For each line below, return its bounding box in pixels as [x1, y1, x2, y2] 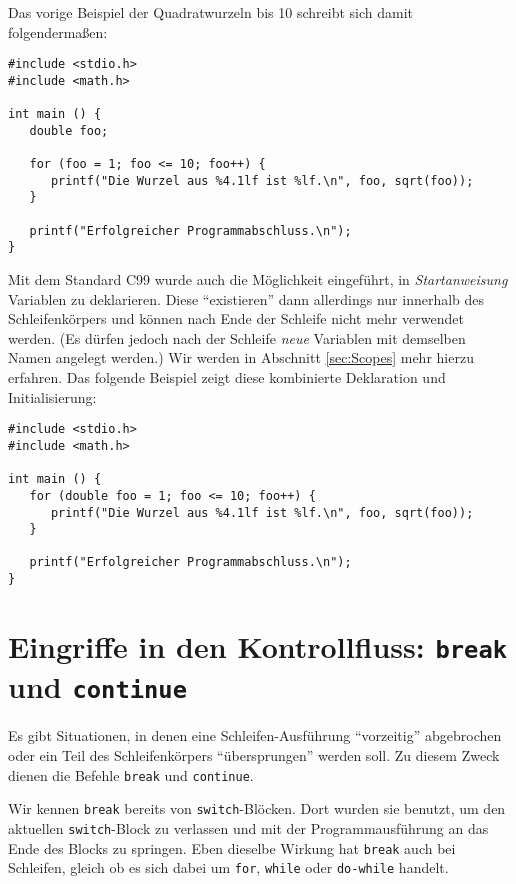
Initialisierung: [8, 386, 97, 407]
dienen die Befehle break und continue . [8, 764, 254, 785]
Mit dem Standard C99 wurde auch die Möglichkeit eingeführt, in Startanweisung [8, 269, 508, 290]
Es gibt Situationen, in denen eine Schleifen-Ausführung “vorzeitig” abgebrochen [8, 725, 502, 746]
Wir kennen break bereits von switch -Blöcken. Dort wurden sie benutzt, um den [8, 798, 506, 819]
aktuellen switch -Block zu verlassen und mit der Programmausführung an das [8, 817, 489, 838]
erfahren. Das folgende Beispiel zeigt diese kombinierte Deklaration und [8, 367, 446, 388]
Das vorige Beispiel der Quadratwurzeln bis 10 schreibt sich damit [8, 2, 414, 22]
